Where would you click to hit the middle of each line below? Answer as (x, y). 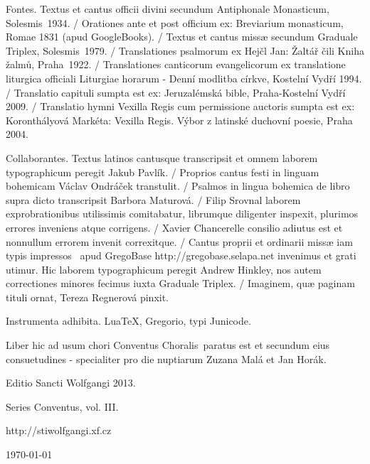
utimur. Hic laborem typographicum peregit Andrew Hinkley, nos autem (164, 269)
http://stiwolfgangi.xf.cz (59, 430)
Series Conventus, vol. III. (62, 406)
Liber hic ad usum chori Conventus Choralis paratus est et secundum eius (168, 345)
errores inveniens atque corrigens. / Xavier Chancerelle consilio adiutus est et (174, 227)
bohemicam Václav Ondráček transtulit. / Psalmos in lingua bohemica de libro (178, 186)
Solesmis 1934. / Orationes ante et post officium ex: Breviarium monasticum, (175, 22)
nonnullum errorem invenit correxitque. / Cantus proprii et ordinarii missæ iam (179, 241)
